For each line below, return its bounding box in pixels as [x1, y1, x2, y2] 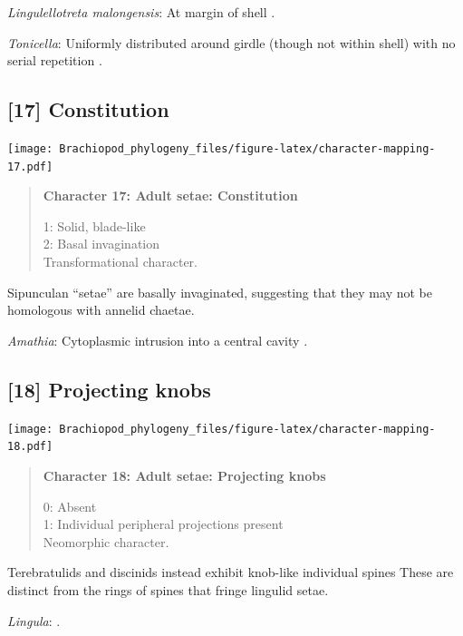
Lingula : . [7, 611, 61, 630]
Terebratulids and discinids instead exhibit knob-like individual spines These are [7, 563, 454, 582]
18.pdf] [7, 440, 53, 454]
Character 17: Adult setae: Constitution [43, 186, 298, 205]
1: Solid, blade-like [43, 216, 146, 235]
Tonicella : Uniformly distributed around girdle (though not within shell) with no [7, 33, 456, 52]
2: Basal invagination [43, 234, 160, 253]
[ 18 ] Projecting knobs [7, 375, 211, 403]
